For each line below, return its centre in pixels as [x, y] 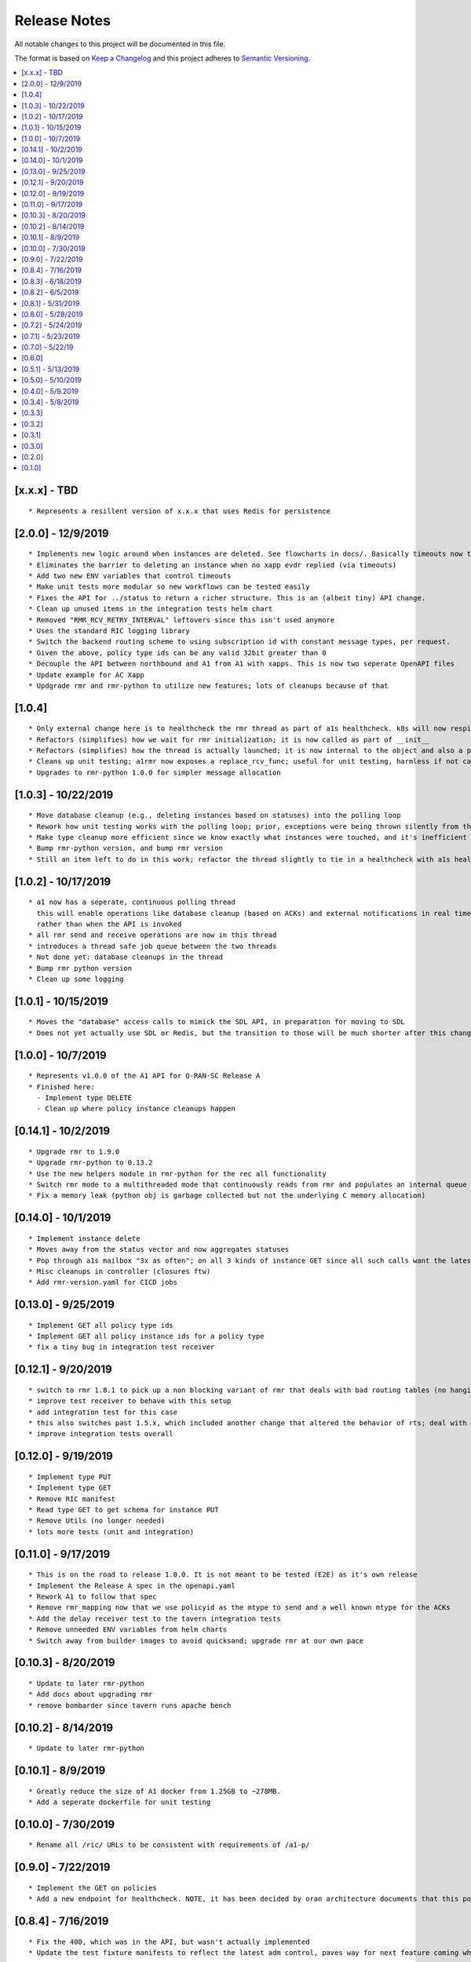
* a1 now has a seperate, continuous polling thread [132, 902]
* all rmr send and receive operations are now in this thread [153, 935]
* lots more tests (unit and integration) [111, 1532]
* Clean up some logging [76, 979]
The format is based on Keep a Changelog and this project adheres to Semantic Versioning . [162, 58]
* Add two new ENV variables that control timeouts [130, 576]
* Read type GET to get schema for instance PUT [124, 1510]
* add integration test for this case [103, 1412]
